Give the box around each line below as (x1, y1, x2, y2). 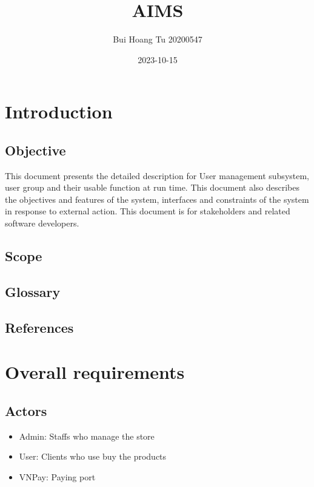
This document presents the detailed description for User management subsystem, (5, 169, 310, 182)
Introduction (5, 99, 113, 124)
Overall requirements (5, 359, 185, 384)
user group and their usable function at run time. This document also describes (5, 181, 300, 194)
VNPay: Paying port (19, 470, 96, 483)
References (5, 318, 74, 336)
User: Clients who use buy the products (19, 450, 167, 463)
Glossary (5, 282, 61, 301)
